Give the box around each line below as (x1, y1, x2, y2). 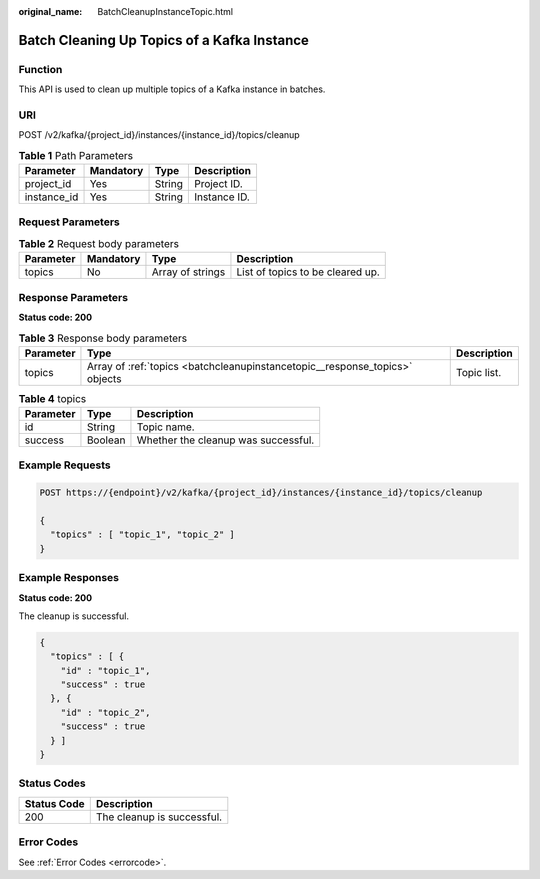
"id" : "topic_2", (60, 706, 151, 718)
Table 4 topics (18, 391, 87, 405)
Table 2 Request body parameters (18, 237, 180, 250)
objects (86, 371, 122, 385)
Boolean (86, 433, 126, 447)
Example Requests (18, 458, 111, 472)
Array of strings (151, 265, 226, 279)
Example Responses (18, 571, 120, 585)
